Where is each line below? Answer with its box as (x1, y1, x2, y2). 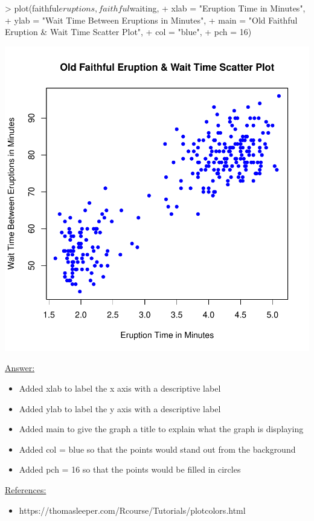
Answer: (5, 361, 35, 374)
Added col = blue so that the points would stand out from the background (19, 442, 296, 455)
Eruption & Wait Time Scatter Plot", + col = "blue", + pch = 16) (5, 25, 252, 38)
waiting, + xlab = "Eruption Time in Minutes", (129, 2, 306, 14)
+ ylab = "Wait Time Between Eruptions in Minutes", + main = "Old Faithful (5, 13, 298, 26)
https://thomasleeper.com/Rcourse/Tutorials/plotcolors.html (19, 503, 246, 516)
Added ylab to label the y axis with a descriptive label (19, 402, 221, 415)
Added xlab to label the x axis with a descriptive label (19, 381, 221, 394)
